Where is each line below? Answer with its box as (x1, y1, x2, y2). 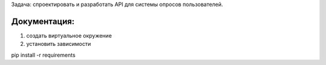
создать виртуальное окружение (26, 32, 112, 39)
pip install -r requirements (11, 51, 75, 58)
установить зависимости (26, 41, 91, 48)
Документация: (11, 16, 75, 26)
